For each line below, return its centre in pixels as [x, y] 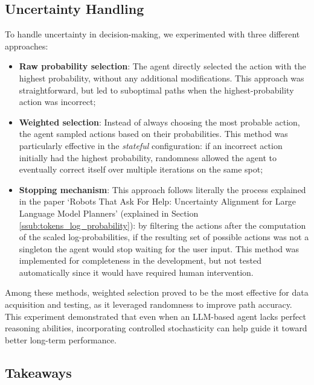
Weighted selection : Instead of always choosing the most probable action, [159, 122]
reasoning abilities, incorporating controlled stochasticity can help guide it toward [156, 328]
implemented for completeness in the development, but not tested [140, 260]
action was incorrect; [57, 102]
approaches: [27, 46]
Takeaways [38, 372]
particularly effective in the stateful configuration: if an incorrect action [151, 145]
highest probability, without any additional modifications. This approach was [162, 78]
